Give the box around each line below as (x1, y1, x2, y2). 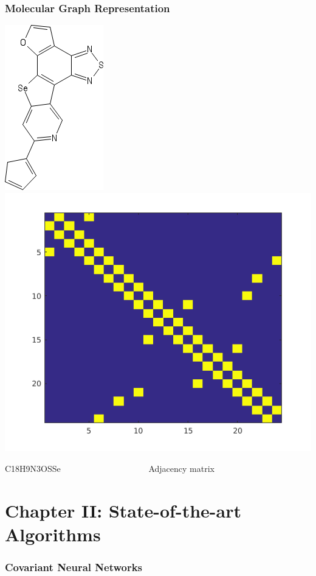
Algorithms (5, 521, 101, 546)
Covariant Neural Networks (5, 560, 143, 575)
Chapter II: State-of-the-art (5, 497, 241, 522)
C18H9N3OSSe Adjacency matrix (5, 462, 215, 474)
